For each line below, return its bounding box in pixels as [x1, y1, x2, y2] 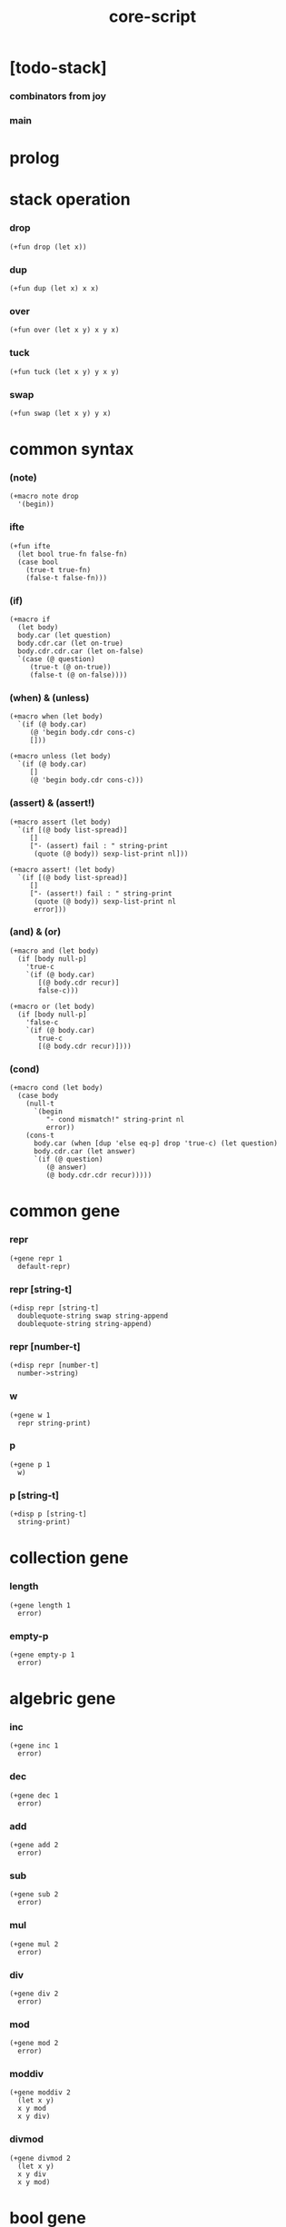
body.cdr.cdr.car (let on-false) [17, 647, 144, 656]
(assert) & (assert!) [9, 797, 95, 809]
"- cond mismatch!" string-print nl [45, 1115, 184, 1124]
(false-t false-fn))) [25, 573, 107, 582]
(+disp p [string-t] [9, 1509, 88, 1519]
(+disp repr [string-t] [9, 1303, 100, 1312]
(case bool [17, 557, 59, 567]
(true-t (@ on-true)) [29, 662, 112, 671]
